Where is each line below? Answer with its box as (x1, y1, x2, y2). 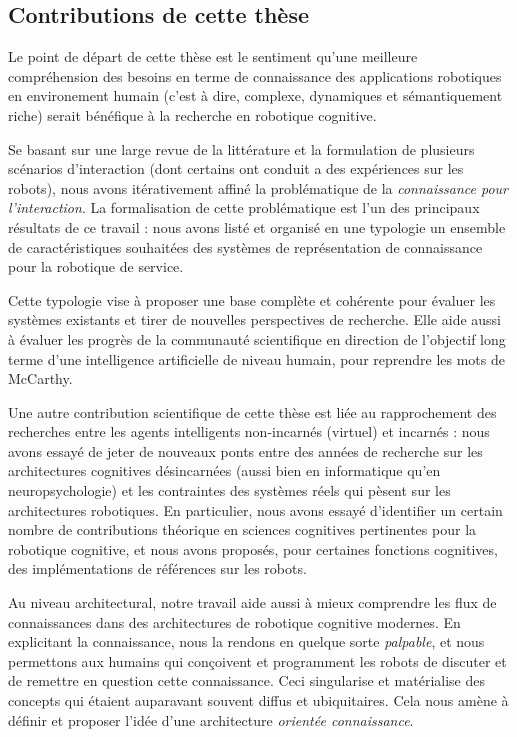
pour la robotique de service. (8, 256, 184, 277)
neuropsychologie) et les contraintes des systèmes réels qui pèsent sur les (8, 480, 451, 501)
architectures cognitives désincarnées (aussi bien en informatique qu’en (8, 460, 441, 481)
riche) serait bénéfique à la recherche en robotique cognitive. (8, 104, 377, 125)
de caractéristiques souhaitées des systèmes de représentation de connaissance (8, 236, 483, 257)
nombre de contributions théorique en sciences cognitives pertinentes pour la (8, 519, 477, 540)
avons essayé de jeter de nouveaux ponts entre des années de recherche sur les (8, 440, 483, 461)
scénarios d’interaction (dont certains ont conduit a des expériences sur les (8, 158, 464, 179)
